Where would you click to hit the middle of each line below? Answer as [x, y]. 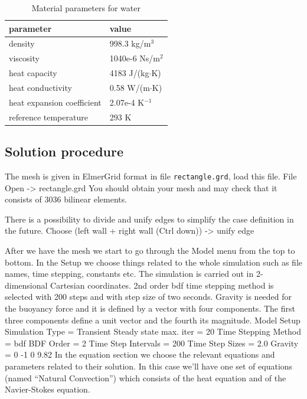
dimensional [26, 285]
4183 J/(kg [129, 73]
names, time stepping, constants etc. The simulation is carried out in [129, 274]
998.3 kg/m [130, 43]
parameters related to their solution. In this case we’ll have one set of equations [149, 366]
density [22, 43]
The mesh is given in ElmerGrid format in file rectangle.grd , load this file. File [151, 176]
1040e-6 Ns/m [135, 58]
